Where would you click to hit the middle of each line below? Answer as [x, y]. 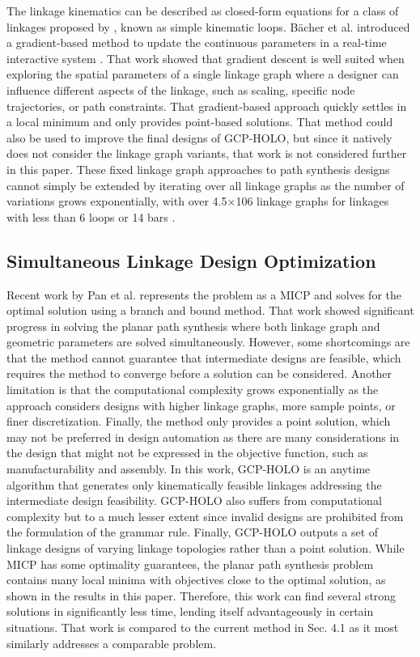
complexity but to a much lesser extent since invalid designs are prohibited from [205, 516]
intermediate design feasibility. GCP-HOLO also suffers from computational [194, 500]
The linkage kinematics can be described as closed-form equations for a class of [203, 11]
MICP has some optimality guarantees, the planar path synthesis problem [190, 564]
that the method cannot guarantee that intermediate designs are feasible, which [204, 357]
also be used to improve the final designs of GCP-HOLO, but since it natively [199, 137]
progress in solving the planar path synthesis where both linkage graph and [193, 326]
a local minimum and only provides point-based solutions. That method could [200, 122]
